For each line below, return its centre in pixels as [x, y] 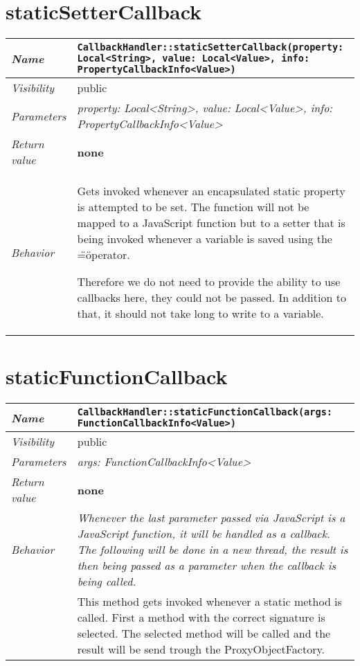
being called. [107, 582]
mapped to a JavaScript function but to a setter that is [211, 223]
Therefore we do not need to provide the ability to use [209, 282]
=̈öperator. [103, 255]
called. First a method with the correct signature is [201, 618]
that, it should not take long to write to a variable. [200, 314]
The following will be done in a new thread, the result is [213, 550]
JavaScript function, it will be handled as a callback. [204, 534]
